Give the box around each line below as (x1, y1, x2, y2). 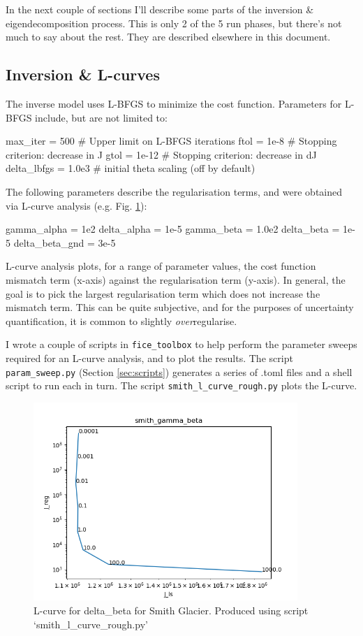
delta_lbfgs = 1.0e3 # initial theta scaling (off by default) (6, 161, 255, 175)
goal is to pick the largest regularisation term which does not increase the (6, 286, 320, 301)
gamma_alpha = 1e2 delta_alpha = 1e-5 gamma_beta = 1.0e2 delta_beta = (6, 222, 340, 236)
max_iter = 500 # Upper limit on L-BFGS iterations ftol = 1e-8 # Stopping (6, 133, 337, 148)
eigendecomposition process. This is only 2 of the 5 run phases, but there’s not (6, 15, 342, 30)
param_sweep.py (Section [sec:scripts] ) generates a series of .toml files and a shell (6, 364, 353, 379)
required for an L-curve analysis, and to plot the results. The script (6, 350, 293, 365)
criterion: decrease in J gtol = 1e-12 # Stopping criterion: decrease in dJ (6, 147, 317, 161)
